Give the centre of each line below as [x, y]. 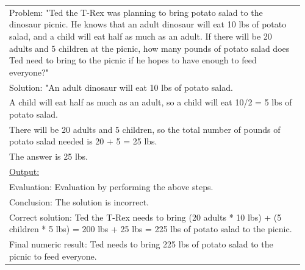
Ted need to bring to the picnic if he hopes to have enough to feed [133, 60]
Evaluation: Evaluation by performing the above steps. [111, 186]
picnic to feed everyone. [53, 256]
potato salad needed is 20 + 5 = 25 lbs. [83, 141]
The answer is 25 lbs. [48, 156]
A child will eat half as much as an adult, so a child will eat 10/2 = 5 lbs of [151, 102]
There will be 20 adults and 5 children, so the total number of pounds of [145, 129]
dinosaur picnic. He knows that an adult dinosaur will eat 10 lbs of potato [148, 24]
